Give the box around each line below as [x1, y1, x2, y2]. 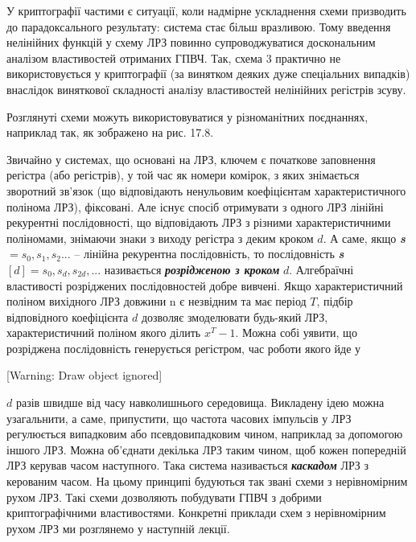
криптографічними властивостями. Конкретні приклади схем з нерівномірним [6, 504, 386, 521]
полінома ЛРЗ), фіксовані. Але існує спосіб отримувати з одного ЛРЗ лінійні [6, 198, 384, 215]
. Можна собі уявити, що [235, 324, 357, 341]
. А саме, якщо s [323, 229, 406, 246]
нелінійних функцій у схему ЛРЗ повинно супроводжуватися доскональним [6, 34, 376, 51]
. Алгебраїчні [289, 261, 354, 277]
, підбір [316, 293, 353, 310]
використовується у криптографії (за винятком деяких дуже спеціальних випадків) [6, 65, 410, 82]
